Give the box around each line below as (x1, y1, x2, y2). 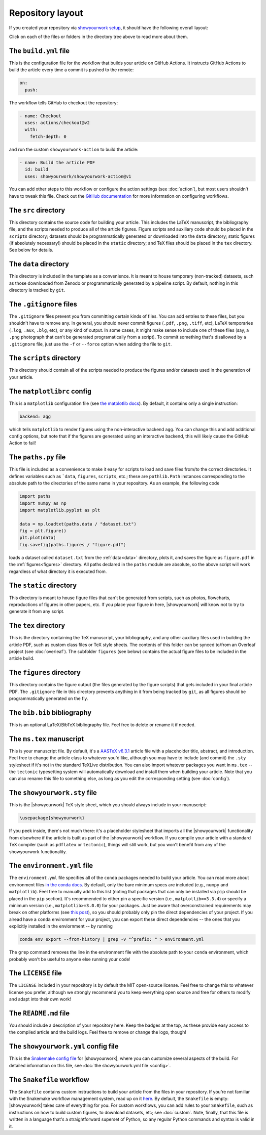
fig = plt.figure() (19, 528, 66, 534)
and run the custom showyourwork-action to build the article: (9, 146, 138, 152)
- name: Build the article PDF (19, 160, 96, 165)
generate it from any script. (9, 609, 65, 614)
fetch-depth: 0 (30, 133, 66, 139)
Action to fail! (9, 440, 36, 446)
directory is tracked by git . (9, 287, 66, 293)
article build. (9, 655, 34, 661)
